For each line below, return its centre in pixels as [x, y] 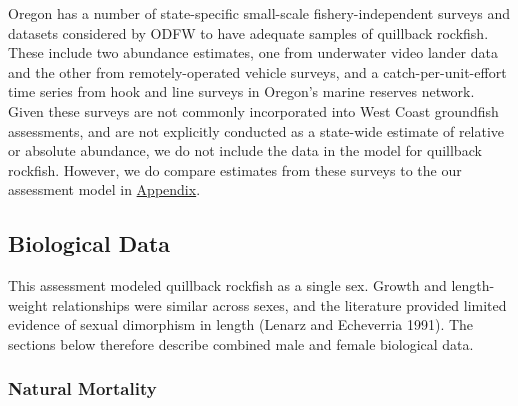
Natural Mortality [82, 388]
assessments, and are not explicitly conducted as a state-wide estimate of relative [256, 130]
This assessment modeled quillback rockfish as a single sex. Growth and [227, 285]
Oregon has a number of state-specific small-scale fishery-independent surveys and [259, 13]
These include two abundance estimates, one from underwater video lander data [253, 52]
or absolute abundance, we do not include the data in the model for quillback [245, 150]
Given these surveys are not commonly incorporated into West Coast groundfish [253, 110]
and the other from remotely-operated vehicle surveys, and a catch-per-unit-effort [257, 71]
